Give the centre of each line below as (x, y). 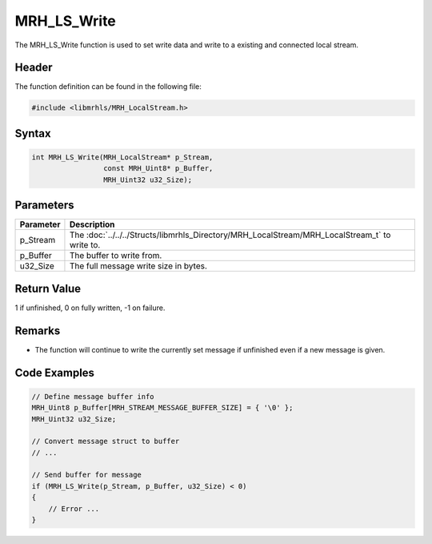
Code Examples (55, 373)
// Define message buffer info (93, 396)
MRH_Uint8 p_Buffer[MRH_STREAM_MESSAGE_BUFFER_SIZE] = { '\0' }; (162, 408)
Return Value (48, 288)
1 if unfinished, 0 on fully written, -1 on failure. (90, 308)
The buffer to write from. (116, 256)
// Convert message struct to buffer (106, 441)
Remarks (38, 330)
